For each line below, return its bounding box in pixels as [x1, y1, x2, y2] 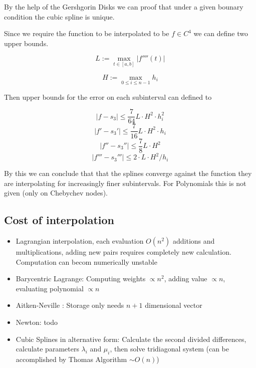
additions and [173, 236, 215, 246]
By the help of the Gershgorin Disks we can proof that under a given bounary [4, 2, 243, 12]
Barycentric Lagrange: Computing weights [16, 273, 146, 284]
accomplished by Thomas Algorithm [16, 354, 127, 364]
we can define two [193, 28, 248, 39]
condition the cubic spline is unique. [4, 11, 115, 22]
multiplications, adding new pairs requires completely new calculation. [16, 247, 231, 257]
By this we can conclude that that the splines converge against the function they [4, 168, 252, 178]
